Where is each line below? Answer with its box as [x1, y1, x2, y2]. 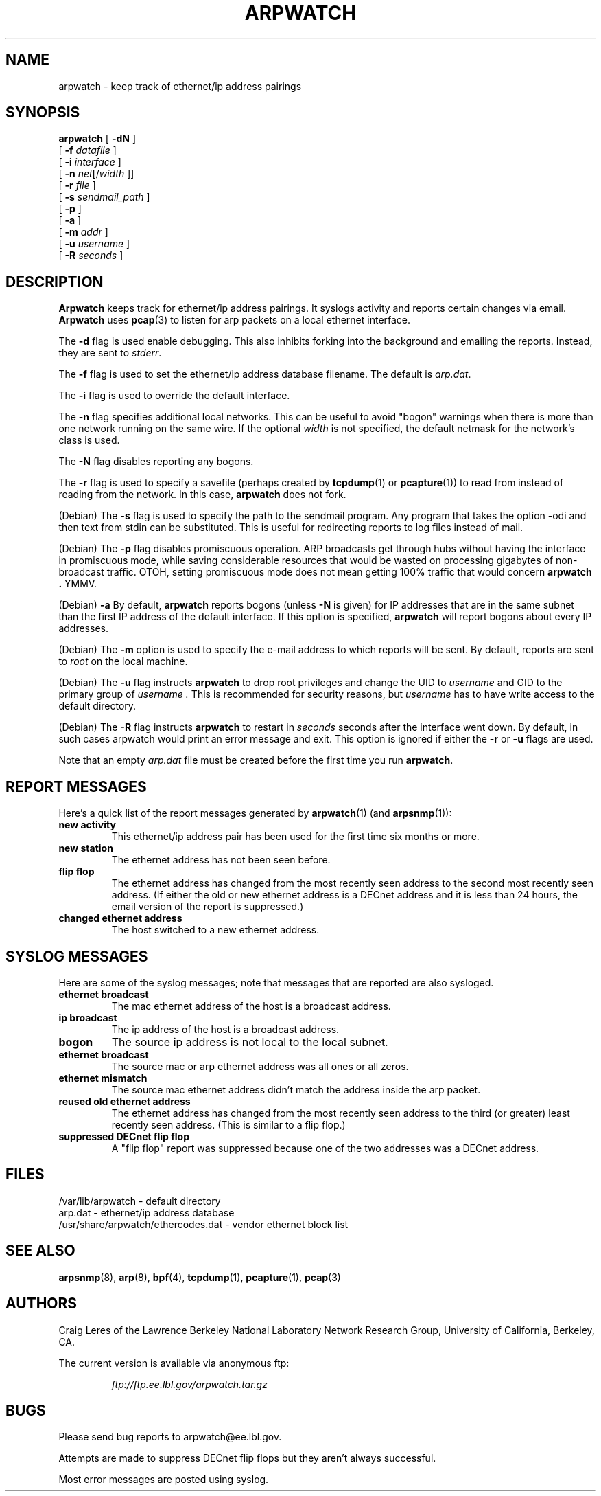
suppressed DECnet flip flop [58, 1130, 190, 1142]
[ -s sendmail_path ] [58, 191, 150, 203]
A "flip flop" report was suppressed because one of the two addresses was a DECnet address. [111, 1142, 539, 1154]
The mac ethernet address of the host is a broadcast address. [111, 999, 391, 1012]
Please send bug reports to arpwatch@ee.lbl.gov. [58, 1431, 282, 1443]
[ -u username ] [58, 238, 130, 250]
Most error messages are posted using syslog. [58, 1473, 269, 1486]
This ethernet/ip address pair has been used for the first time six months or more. [111, 830, 480, 843]
